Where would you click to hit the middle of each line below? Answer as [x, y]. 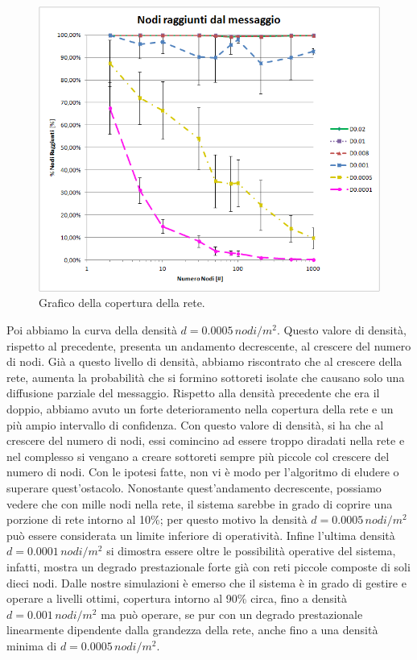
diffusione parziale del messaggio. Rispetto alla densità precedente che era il [193, 393]
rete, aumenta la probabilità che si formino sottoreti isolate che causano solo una [206, 377]
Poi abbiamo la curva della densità [92, 330]
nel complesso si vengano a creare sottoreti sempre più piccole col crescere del [198, 456]
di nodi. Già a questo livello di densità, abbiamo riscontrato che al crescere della [204, 361]
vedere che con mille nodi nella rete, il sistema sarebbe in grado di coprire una [200, 503]
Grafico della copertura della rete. [122, 303]
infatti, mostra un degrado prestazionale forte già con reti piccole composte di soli [208, 566]
